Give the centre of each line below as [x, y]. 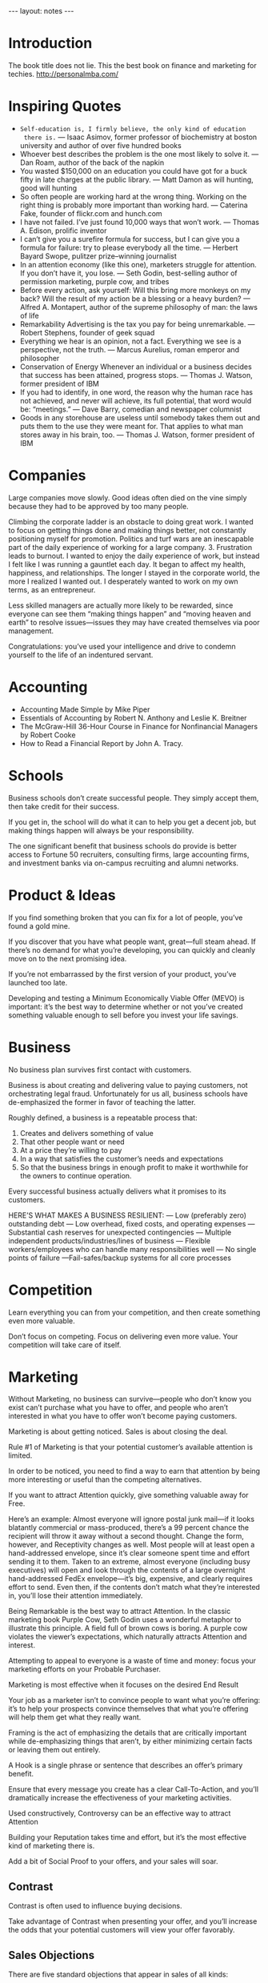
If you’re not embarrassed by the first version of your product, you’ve [122, 973]
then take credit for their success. [64, 806]
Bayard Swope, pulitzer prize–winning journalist [98, 256]
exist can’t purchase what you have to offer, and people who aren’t [118, 1407]
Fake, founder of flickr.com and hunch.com [91, 213]
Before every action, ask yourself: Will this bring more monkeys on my [135, 290]
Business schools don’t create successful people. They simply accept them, [134, 797]
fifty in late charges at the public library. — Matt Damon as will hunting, [136, 179]
